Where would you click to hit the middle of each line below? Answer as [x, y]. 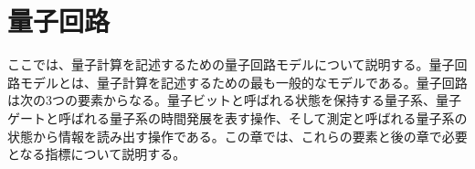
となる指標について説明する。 [97, 154]
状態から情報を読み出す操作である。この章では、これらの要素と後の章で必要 [237, 136]
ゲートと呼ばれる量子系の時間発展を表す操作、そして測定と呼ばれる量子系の [237, 117]
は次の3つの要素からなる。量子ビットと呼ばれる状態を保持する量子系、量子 [234, 100]
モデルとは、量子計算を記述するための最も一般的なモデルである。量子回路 [243, 82]
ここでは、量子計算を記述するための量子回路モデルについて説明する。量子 [231, 64]
